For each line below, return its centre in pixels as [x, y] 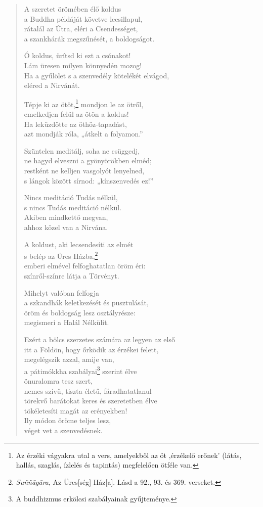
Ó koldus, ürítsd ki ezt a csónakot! [77, 55]
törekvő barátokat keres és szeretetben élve [91, 401]
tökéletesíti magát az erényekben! [76, 410]
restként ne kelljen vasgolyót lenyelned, [84, 170]
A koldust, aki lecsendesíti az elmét [79, 244]
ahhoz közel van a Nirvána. [66, 227]
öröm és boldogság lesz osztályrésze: [80, 312]
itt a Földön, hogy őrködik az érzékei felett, [91, 349]
